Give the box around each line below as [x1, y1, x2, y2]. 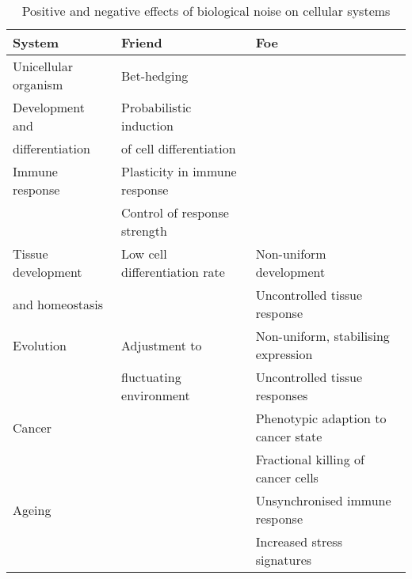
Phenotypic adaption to [255, 409, 387, 427]
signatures [255, 551, 312, 569]
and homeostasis [13, 294, 104, 313]
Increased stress [255, 532, 342, 551]
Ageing [13, 500, 51, 519]
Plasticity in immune [121, 162, 237, 180]
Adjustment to [121, 335, 202, 354]
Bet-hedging [121, 66, 189, 85]
